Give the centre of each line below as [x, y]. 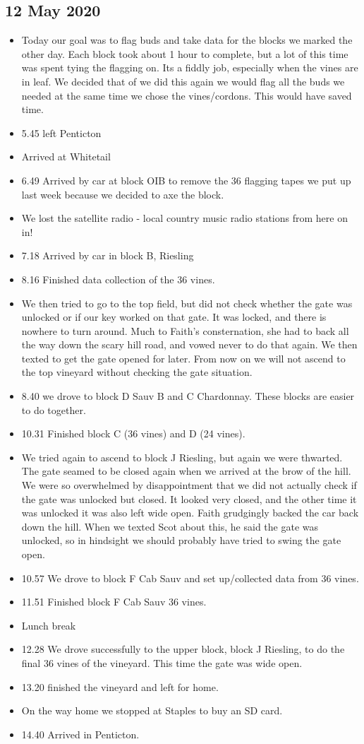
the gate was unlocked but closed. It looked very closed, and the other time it [189, 498]
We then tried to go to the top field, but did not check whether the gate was [187, 303]
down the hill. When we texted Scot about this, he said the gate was [170, 526]
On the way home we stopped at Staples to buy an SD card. [152, 710]
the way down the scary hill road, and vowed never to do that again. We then [189, 344]
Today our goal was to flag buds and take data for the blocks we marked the [187, 40]
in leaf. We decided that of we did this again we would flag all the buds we [183, 81]
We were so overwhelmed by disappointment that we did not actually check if [189, 485]
